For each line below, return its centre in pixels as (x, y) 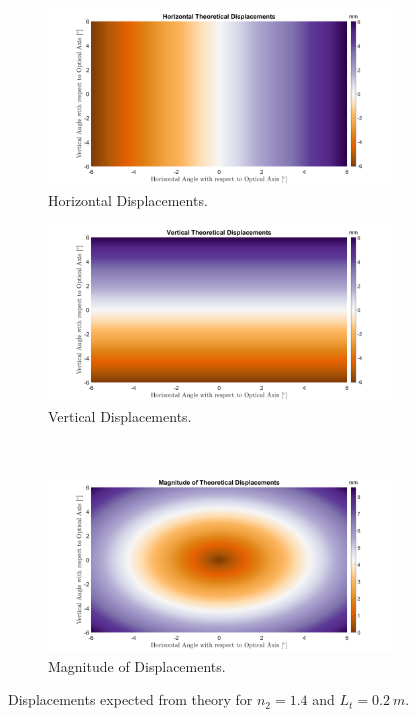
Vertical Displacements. (120, 415)
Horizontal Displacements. (128, 199)
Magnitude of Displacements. (137, 665)
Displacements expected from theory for (130, 699)
